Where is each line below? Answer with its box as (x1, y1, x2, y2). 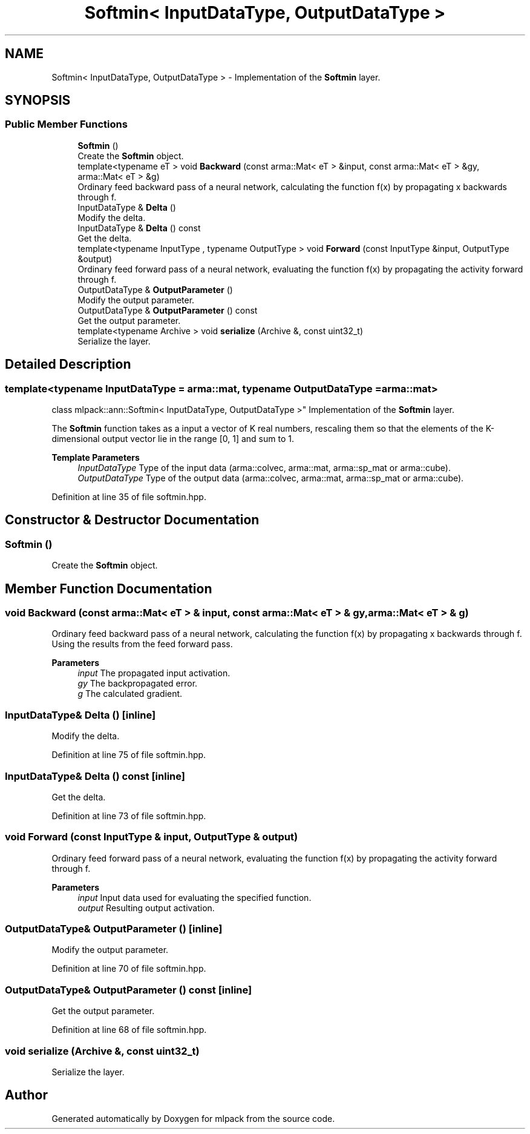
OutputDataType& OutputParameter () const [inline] (5, 983, 252, 996)
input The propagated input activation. (77, 668, 231, 679)
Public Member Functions (5, 118, 128, 131)
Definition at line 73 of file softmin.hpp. (51, 810, 206, 821)
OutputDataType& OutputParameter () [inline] (5, 923, 223, 935)
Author (5, 1087, 48, 1103)
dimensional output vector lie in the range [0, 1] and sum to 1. (51, 433, 294, 444)
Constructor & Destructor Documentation (5, 512, 260, 528)
